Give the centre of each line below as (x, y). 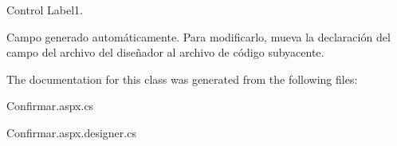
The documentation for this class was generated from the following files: (182, 79)
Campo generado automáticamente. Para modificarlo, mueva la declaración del (198, 36)
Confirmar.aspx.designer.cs (71, 132)
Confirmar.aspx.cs (50, 106)
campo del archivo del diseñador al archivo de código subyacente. (165, 52)
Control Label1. (45, 10)
